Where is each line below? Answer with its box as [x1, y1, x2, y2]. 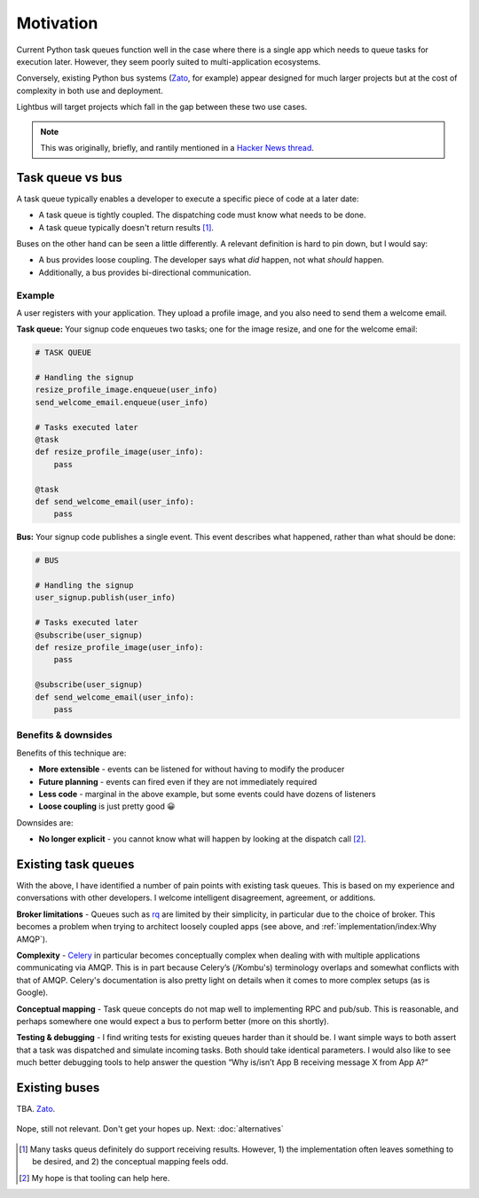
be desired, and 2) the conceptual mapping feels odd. [32, 1156, 229, 1167]
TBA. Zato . [16, 1103, 56, 1114]
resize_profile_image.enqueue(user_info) [35, 385, 218, 395]
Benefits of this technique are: [16, 748, 127, 758]
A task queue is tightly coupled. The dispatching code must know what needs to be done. [38, 209, 366, 221]
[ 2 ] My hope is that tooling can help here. [19, 1172, 170, 1183]
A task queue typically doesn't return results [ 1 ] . [38, 222, 215, 232]
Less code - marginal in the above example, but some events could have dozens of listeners [38, 788, 376, 799]
